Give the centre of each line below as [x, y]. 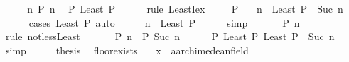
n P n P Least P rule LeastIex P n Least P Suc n [185, 8]
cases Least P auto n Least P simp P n [164, 22]
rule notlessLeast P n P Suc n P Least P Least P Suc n [170, 36]
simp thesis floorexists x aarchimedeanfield [127, 50]
